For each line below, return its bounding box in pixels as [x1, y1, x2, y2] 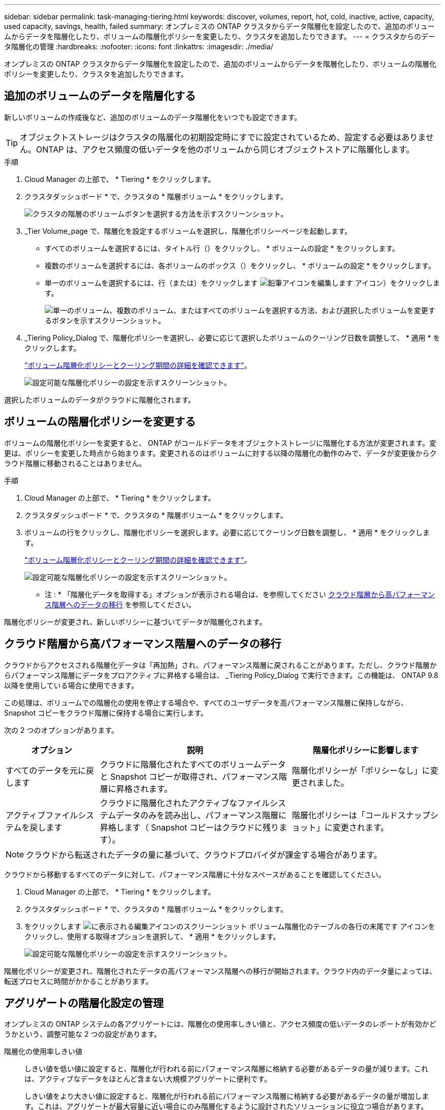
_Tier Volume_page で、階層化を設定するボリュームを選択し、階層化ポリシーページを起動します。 [24, 226, 352, 235]
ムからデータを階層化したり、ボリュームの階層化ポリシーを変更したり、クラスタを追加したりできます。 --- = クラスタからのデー [4, 32, 435, 41]
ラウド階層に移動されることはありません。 [4, 458, 146, 468]
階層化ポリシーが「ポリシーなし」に [292, 765, 430, 776]
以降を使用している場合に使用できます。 [4, 681, 139, 690]
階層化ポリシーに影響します [312, 745, 419, 755]
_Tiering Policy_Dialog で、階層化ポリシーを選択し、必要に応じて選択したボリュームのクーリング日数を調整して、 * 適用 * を [24, 333, 440, 342]
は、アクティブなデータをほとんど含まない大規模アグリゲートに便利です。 [24, 1074, 271, 1084]
